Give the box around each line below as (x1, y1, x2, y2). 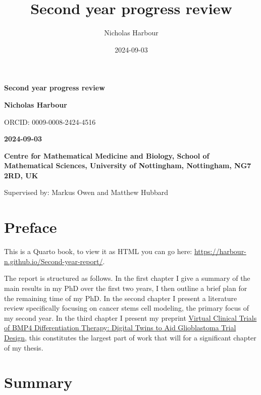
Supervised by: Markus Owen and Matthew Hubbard (4, 187, 169, 197)
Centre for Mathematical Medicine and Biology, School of (4, 150, 210, 161)
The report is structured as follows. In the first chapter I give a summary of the (4, 273, 250, 283)
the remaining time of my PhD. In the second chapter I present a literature (4, 292, 237, 303)
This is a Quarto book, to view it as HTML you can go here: (4, 246, 192, 257)
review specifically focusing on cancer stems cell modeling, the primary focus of (4, 303, 249, 313)
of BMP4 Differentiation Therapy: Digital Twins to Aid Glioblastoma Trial (4, 322, 236, 333)
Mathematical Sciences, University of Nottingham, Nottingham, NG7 (4, 160, 251, 171)
